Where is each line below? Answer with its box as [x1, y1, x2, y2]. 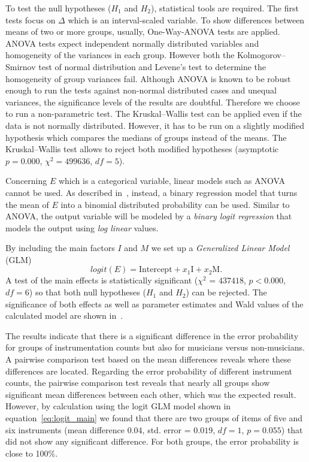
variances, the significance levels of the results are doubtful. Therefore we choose [5, 95, 300, 108]
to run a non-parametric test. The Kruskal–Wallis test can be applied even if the [5, 107, 302, 120]
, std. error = [142, 423, 191, 436]
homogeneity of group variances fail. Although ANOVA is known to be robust [5, 72, 291, 84]
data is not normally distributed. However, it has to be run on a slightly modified [5, 119, 305, 131]
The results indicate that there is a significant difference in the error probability [5, 329, 299, 342]
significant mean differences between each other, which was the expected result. [5, 388, 296, 400]
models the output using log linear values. [5, 221, 159, 234]
